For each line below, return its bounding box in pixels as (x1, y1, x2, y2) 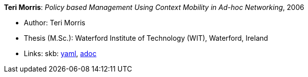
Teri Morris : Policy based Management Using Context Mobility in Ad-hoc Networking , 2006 (4, 3, 305, 11)
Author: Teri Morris (24, 18, 85, 27)
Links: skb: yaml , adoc (24, 49, 97, 58)
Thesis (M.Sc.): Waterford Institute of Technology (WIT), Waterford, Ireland (24, 34, 268, 42)
